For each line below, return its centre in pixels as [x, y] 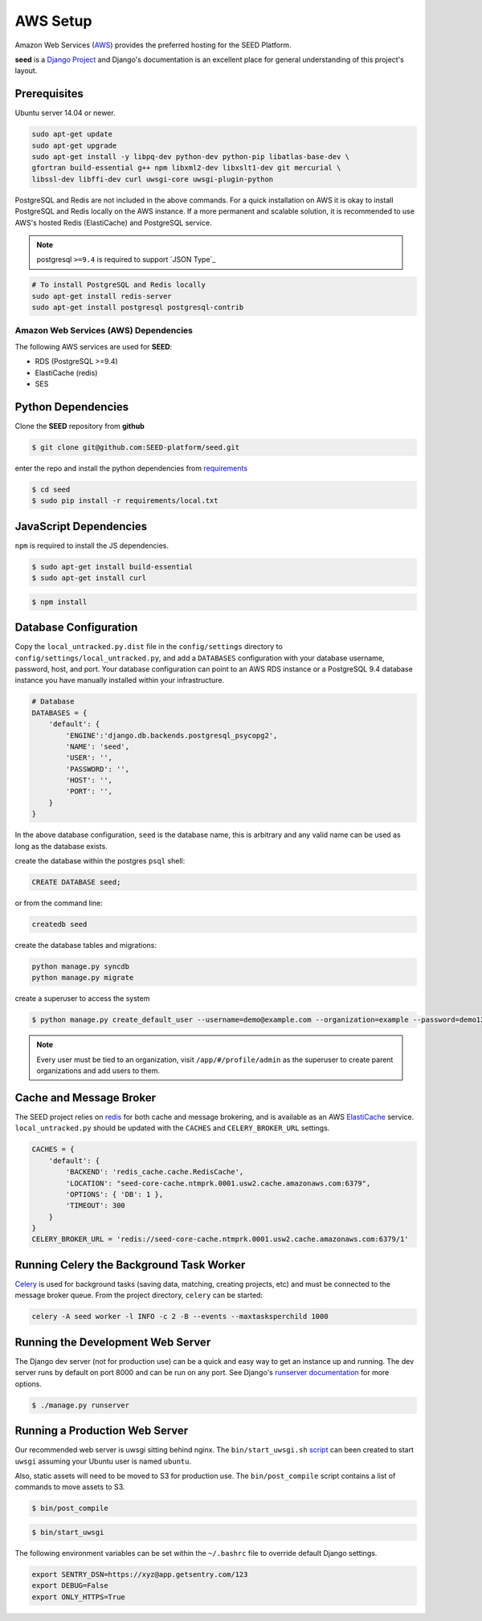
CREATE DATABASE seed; [76, 882]
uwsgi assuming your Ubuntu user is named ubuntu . [103, 1461]
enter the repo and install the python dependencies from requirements [131, 468]
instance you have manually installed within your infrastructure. [120, 680]
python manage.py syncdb [81, 966]
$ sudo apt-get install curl [89, 578]
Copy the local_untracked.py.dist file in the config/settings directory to [149, 647]
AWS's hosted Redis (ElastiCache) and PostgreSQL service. [113, 223]
